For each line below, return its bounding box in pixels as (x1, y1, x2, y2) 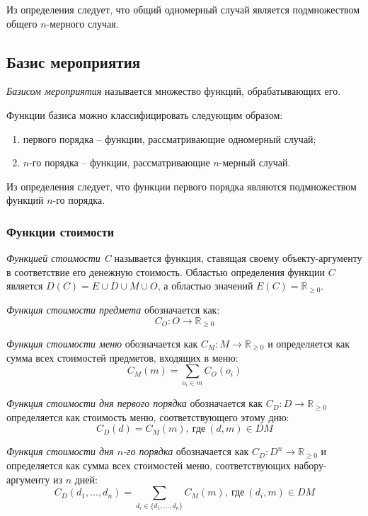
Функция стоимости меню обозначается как (6, 336, 198, 350)
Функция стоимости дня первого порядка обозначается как (6, 396, 263, 411)
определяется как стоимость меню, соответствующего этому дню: (6, 409, 289, 424)
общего (6, 16, 38, 30)
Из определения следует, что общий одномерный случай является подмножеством (6, 2, 360, 16)
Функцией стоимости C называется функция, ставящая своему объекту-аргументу (6, 251, 362, 265)
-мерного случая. (46, 16, 119, 30)
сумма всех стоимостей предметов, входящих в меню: (6, 350, 238, 365)
